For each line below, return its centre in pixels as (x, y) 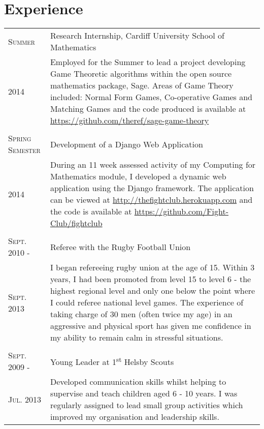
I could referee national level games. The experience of (147, 302)
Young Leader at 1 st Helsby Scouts (112, 361)
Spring (20, 138)
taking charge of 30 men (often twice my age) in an (141, 314)
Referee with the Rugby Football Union (120, 247)
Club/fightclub (76, 223)
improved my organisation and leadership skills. (135, 417)
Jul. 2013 (25, 399)
